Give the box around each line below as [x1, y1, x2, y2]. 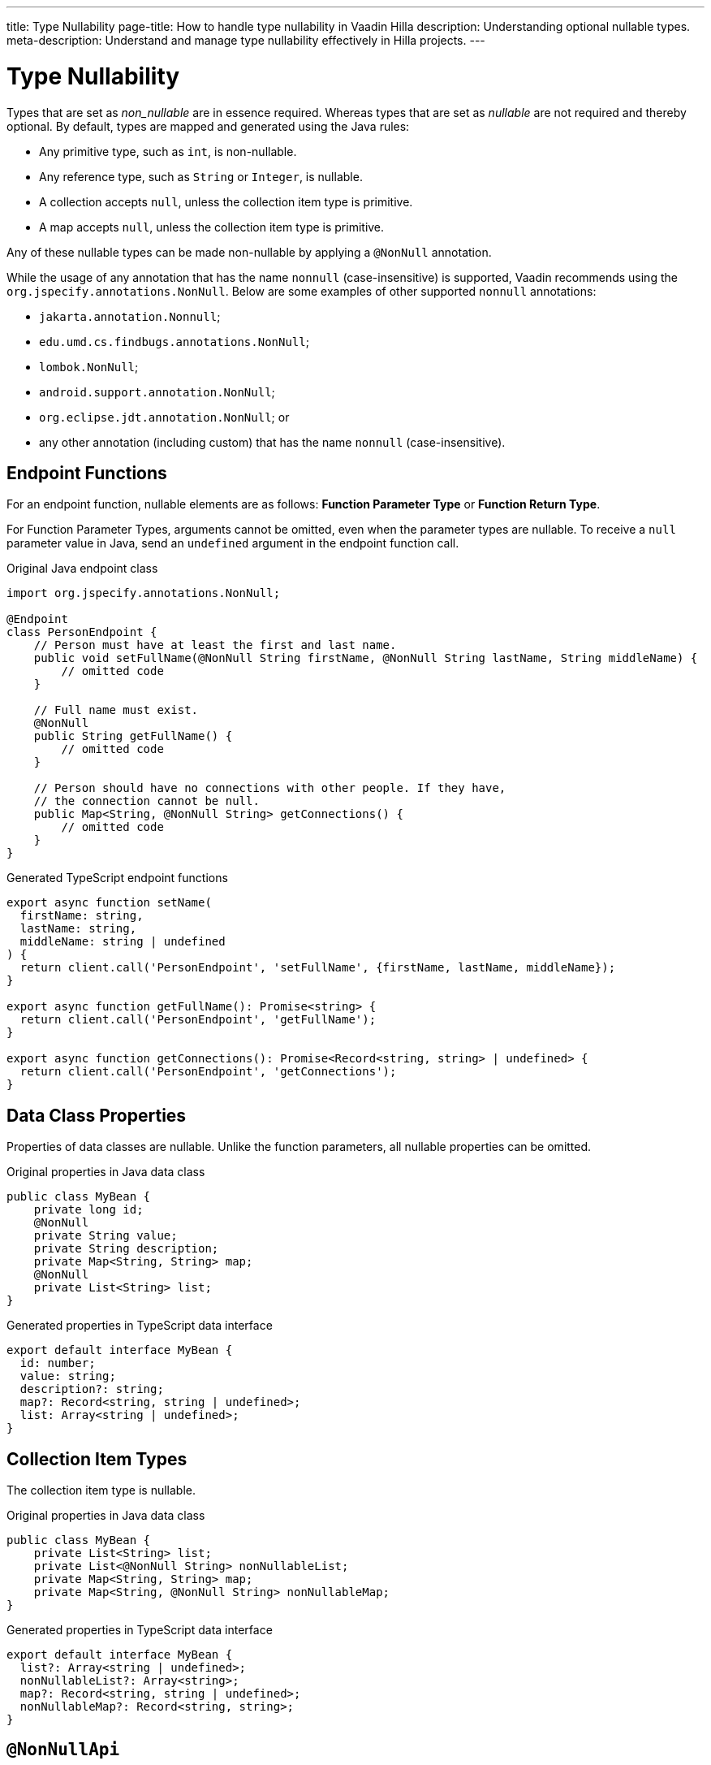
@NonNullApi [6, 1740, 120, 1760]
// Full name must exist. [33, 703, 199, 717]
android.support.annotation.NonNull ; [39, 384, 275, 399]
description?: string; [19, 1382, 164, 1396]
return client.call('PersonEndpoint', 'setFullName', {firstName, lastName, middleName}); [19, 961, 616, 975]
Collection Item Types [6, 1448, 187, 1469]
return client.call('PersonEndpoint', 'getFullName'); [19, 1013, 377, 1027]
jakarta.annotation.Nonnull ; [39, 309, 221, 323]
